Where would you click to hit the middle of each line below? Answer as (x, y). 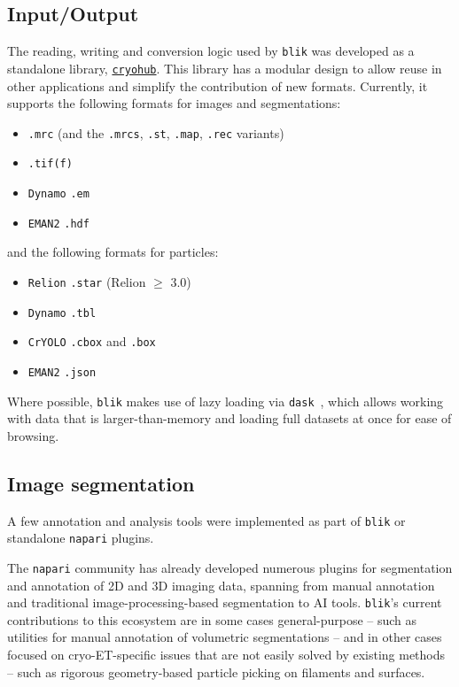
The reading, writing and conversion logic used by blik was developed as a (211, 51)
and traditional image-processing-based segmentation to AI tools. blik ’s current (225, 602)
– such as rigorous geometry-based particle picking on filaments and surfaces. (216, 672)
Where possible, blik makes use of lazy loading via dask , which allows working (226, 401)
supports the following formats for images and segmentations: (174, 103)
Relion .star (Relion (87, 281)
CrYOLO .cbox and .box (92, 341)
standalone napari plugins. (81, 538)
